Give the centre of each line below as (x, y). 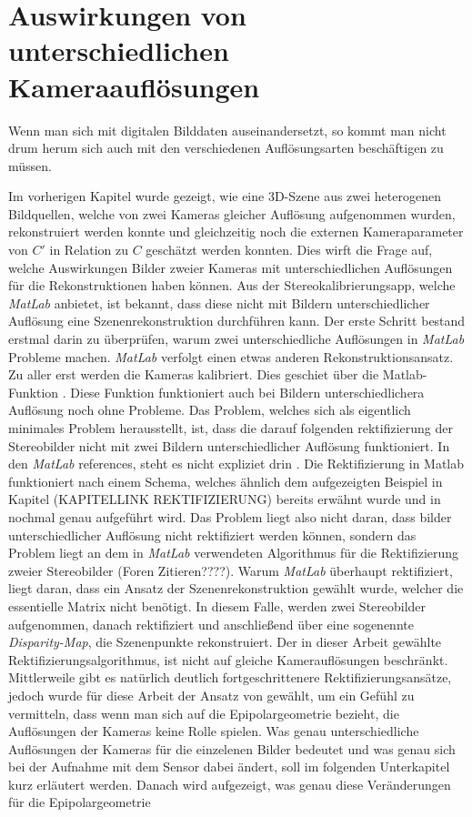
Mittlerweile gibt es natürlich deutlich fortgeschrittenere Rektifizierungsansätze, (230, 677)
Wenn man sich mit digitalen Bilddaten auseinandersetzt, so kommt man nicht (227, 130)
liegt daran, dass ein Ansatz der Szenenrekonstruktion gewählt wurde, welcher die (236, 588)
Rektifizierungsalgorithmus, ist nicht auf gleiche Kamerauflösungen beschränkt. (228, 659)
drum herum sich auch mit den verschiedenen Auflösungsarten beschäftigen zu (226, 148)
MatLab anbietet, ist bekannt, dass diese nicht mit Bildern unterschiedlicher (219, 303)
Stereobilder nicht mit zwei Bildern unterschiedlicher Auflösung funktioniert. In (229, 445)
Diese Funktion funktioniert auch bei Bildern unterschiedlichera (247, 392)
